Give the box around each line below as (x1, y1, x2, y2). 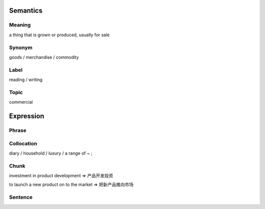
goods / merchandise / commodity (9, 54, 79, 60)
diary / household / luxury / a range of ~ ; (9, 150, 93, 156)
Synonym (9, 44, 33, 51)
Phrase (9, 127, 26, 133)
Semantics (9, 6, 43, 15)
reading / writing (9, 77, 43, 83)
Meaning (9, 22, 31, 28)
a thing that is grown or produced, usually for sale (9, 32, 110, 38)
